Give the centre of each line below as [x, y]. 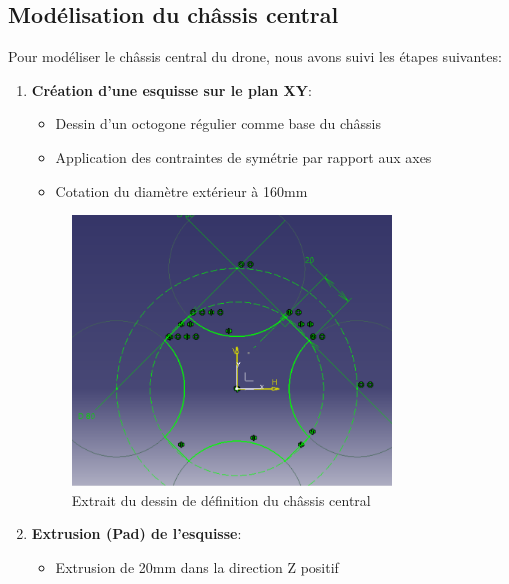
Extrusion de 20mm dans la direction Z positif [197, 567]
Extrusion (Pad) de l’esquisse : [136, 533]
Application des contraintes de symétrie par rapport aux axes [243, 156]
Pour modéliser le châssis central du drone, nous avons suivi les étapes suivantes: [255, 56]
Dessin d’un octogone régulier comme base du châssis [218, 123]
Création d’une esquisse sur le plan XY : [171, 89]
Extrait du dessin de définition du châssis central [221, 499]
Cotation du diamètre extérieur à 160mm [181, 190]
